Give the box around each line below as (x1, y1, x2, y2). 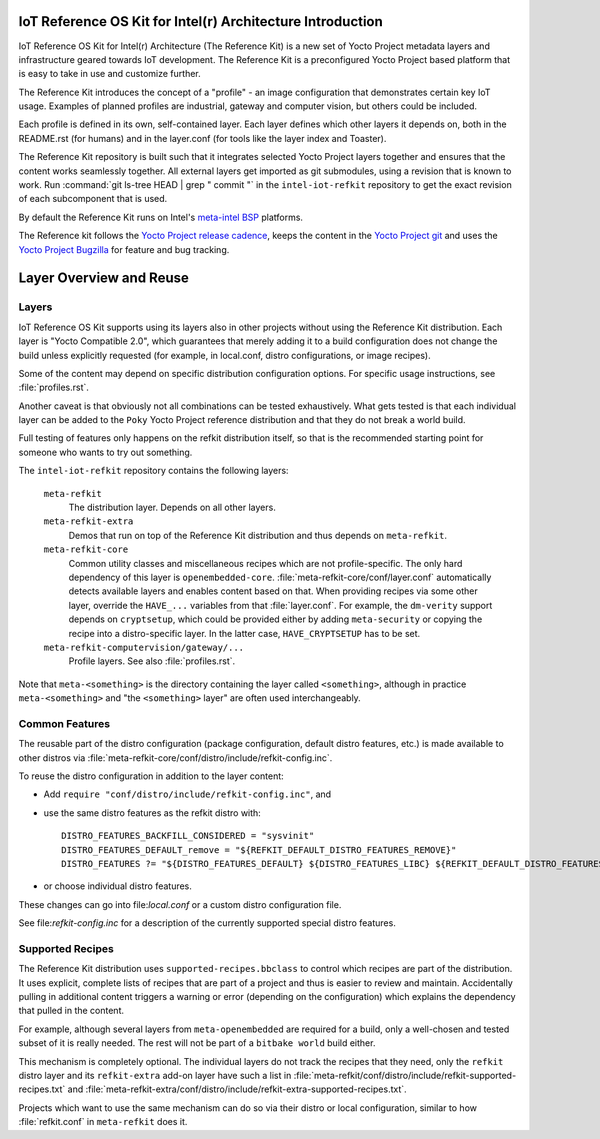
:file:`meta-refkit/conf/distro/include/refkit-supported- (293, 1070, 517, 1082)
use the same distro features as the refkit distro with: (43, 806, 262, 819)
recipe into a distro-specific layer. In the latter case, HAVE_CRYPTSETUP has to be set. (68, 627, 421, 639)
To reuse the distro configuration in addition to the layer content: (18, 770, 284, 782)
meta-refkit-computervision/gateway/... (43, 641, 245, 653)
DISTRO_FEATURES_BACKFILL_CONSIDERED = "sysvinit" (61, 830, 315, 842)
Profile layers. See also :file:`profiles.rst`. (68, 655, 236, 667)
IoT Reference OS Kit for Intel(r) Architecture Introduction (18, 13, 384, 30)
